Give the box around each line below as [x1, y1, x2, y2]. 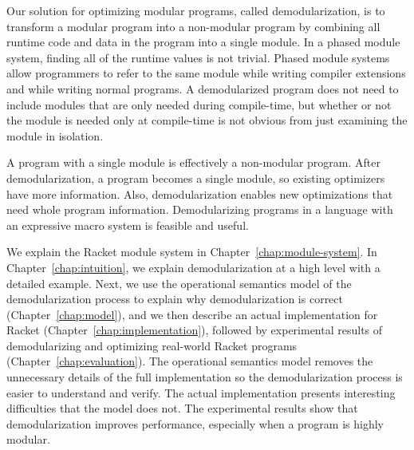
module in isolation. [6, 127, 104, 144]
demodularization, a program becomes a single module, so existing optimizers [6, 169, 385, 186]
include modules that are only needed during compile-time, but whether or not [6, 96, 392, 112]
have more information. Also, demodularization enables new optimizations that [6, 185, 393, 202]
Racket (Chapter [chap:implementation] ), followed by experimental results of [6, 322, 383, 338]
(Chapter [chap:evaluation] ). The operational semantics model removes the [6, 353, 373, 369]
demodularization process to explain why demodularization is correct [6, 290, 344, 307]
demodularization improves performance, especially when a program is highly [6, 415, 384, 432]
